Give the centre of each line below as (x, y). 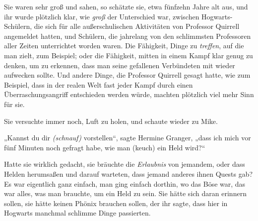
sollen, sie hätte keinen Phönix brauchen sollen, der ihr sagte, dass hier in (116, 203)
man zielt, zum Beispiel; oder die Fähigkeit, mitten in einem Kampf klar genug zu (129, 55)
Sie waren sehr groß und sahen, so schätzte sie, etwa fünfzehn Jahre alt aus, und (126, 6)
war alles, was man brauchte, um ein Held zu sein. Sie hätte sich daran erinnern (125, 193)
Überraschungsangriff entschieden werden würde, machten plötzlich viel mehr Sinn (129, 94)
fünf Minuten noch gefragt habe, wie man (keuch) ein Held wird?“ (105, 147)
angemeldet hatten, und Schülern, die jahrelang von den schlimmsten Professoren (128, 36)
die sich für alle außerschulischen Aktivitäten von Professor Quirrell (137, 26)
